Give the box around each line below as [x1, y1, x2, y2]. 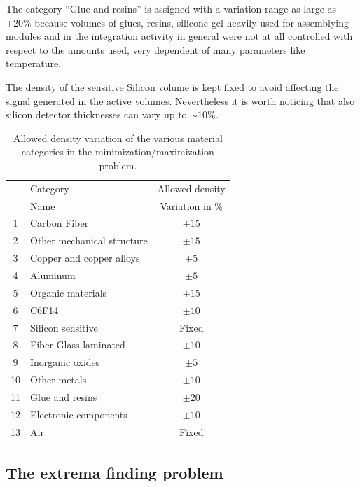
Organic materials [30, 285, 107, 299]
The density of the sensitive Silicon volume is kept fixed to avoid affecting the [6, 79, 339, 94]
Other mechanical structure [30, 233, 148, 248]
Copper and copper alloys [30, 250, 140, 265]
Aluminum [30, 268, 76, 282]
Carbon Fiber [30, 216, 89, 230]
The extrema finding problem [6, 462, 223, 484]
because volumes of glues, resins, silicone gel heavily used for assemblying [34, 15, 349, 29]
